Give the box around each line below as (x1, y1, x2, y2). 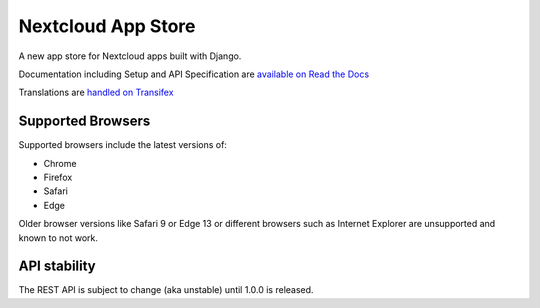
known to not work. (18, 231, 99, 244)
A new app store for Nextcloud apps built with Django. (18, 50, 242, 62)
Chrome (43, 157, 77, 169)
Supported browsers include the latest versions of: (18, 139, 227, 151)
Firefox (43, 171, 73, 184)
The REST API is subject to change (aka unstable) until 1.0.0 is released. (18, 284, 314, 296)
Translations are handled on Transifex (18, 86, 174, 99)
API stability (18, 258, 97, 275)
